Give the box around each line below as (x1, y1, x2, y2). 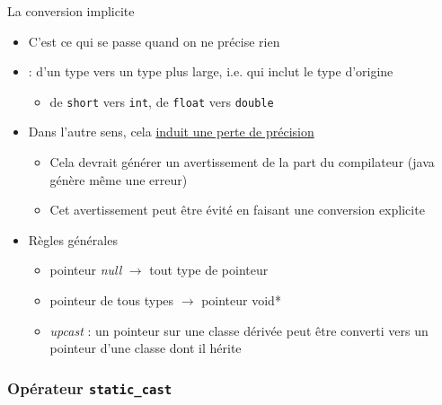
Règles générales (28, 230, 118, 249)
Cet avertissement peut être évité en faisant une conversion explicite (49, 200, 425, 219)
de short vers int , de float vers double (49, 92, 274, 110)
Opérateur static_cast (7, 376, 172, 399)
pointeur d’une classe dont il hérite (49, 339, 242, 357)
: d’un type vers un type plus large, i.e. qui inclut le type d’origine (28, 62, 393, 81)
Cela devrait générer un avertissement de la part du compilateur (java (49, 153, 435, 172)
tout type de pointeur (149, 260, 269, 279)
